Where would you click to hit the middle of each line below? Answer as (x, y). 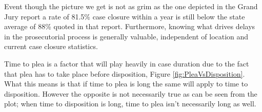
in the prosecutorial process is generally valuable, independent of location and (126, 36)
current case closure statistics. (51, 46)
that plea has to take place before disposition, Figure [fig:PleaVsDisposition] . (125, 73)
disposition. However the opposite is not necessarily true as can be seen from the (131, 93)
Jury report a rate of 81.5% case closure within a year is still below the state (125, 16)
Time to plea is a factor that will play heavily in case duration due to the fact (127, 63)
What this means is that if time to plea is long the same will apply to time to (126, 84)
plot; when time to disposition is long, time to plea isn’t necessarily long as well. (130, 104)
